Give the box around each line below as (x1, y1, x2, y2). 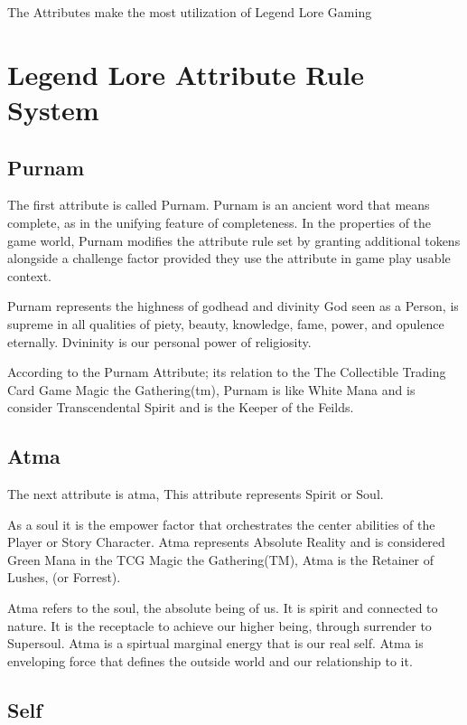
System (7, 90, 99, 127)
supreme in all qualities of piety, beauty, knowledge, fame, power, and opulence (7, 314, 444, 333)
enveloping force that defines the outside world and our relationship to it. (7, 651, 413, 670)
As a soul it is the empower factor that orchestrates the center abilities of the (7, 514, 435, 533)
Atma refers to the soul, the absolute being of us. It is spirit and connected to (7, 598, 438, 617)
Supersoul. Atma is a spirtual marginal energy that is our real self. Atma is (7, 634, 424, 653)
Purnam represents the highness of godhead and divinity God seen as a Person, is (7, 297, 459, 315)
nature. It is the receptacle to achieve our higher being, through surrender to (7, 616, 432, 635)
